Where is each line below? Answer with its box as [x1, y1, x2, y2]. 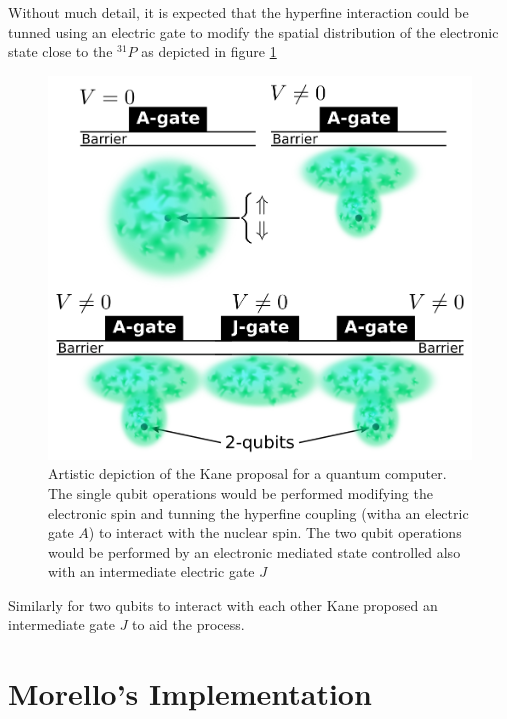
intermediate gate [8, 614, 115, 635]
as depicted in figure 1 [141, 41, 277, 62]
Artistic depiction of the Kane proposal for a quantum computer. [48, 463, 447, 484]
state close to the [8, 41, 113, 62]
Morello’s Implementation [8, 673, 372, 714]
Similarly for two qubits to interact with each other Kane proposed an [8, 594, 438, 615]
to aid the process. [132, 614, 245, 635]
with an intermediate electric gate [48, 561, 255, 582]
